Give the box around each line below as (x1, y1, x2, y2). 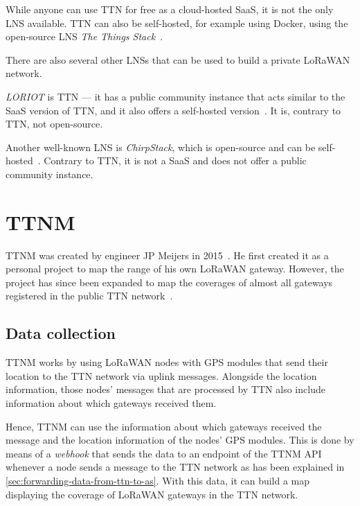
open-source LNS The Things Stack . (6, 29, 163, 44)
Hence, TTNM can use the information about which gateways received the (6, 419, 322, 433)
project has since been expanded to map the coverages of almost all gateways (6, 274, 333, 289)
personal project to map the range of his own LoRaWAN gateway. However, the (6, 261, 344, 276)
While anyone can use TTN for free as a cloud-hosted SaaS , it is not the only (6, 2, 334, 16)
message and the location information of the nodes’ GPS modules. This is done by (6, 433, 354, 447)
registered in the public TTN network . (6, 288, 173, 303)
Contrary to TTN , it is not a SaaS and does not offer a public (44, 153, 307, 168)
